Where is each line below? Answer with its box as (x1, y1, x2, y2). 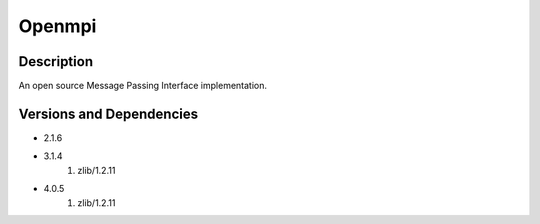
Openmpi (18, 15, 97, 37)
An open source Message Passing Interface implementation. (18, 80, 268, 92)
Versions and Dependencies (18, 105, 199, 122)
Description (18, 53, 94, 70)
